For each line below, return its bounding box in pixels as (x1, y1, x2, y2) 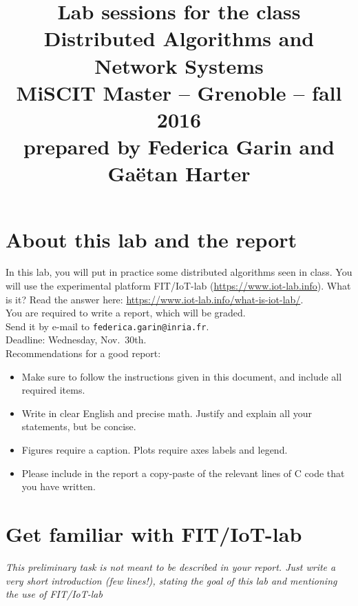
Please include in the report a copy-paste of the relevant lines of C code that (21, 465, 345, 480)
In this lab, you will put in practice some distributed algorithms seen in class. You (6, 265, 352, 279)
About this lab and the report (6, 225, 297, 253)
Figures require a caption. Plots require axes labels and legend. (21, 443, 288, 457)
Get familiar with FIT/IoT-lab (6, 520, 302, 547)
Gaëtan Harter (107, 159, 251, 188)
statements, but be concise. (21, 419, 136, 434)
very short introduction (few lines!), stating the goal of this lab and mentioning (6, 573, 337, 587)
